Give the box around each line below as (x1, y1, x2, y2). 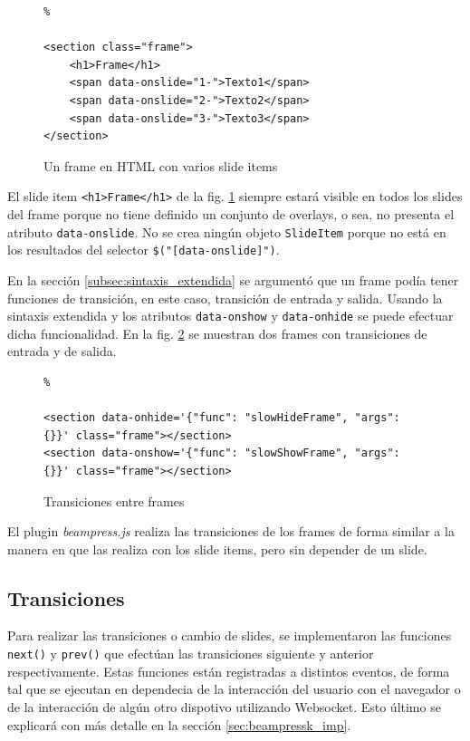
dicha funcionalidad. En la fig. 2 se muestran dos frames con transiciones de (7, 323, 427, 342)
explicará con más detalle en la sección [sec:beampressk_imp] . (7, 715, 351, 734)
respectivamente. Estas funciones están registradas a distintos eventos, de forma (7, 661, 450, 680)
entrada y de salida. (7, 342, 117, 361)
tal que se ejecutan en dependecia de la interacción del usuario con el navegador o (7, 679, 461, 698)
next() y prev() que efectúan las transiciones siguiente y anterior (7, 644, 374, 663)
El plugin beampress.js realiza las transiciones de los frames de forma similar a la (7, 522, 455, 541)
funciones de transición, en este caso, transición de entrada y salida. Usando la (7, 288, 443, 307)
